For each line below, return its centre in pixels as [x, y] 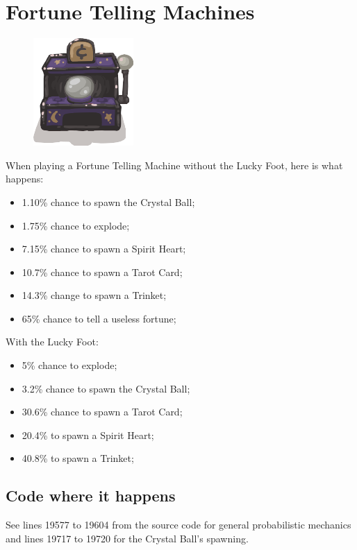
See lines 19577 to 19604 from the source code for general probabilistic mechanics [178, 525]
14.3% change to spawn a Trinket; [94, 295]
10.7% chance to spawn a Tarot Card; [102, 272]
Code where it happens [91, 496]
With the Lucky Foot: [52, 342]
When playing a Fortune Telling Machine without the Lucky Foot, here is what [174, 165]
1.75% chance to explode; [76, 225]
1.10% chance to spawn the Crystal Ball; [108, 201]
